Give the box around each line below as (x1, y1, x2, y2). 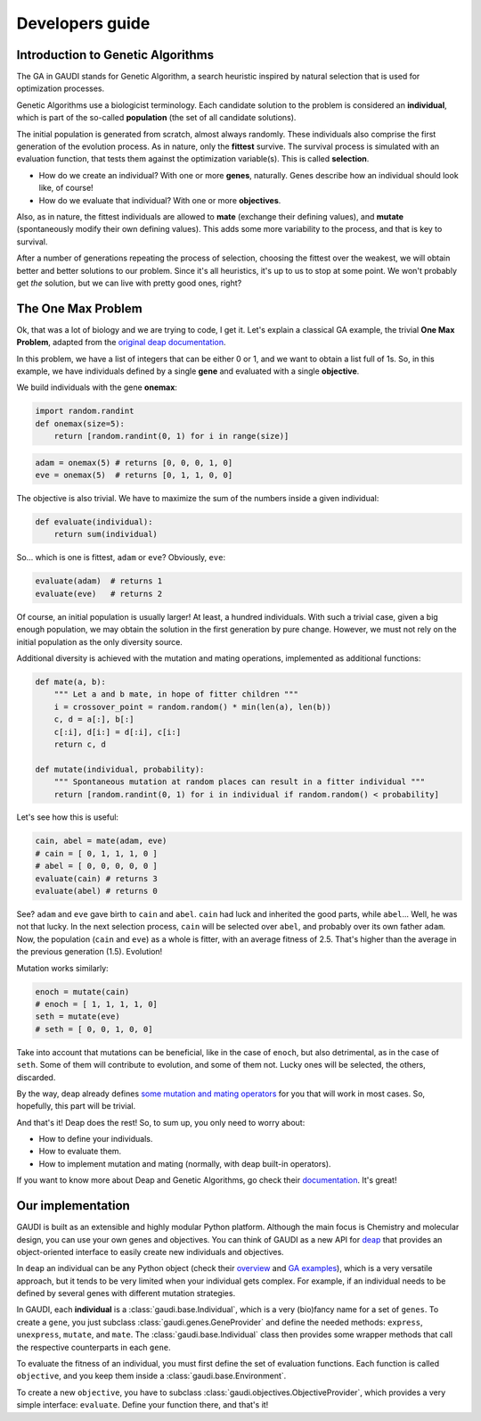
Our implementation (16, 1198, 131, 1213)
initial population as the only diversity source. (16, 636, 183, 647)
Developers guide (16, 13, 151, 33)
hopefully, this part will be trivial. (16, 1101, 136, 1111)
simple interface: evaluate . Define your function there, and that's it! (16, 1400, 269, 1410)
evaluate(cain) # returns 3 (35, 873, 158, 883)
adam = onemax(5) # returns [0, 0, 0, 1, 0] (35, 458, 233, 467)
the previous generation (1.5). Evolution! (16, 946, 163, 957)
